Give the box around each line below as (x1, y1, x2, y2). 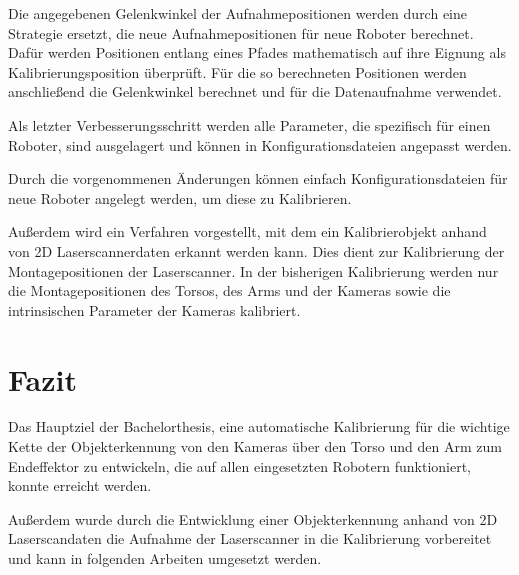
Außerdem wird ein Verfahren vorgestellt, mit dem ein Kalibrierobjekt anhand (8, 221, 487, 242)
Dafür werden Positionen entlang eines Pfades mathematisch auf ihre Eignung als (8, 42, 506, 63)
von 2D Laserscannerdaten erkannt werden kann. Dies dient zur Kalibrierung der (8, 240, 505, 261)
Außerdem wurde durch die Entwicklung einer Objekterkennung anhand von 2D (8, 508, 498, 529)
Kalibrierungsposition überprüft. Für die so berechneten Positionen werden (8, 61, 467, 82)
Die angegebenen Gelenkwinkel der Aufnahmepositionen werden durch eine (8, 3, 468, 23)
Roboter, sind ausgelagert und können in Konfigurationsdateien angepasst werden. (8, 134, 512, 155)
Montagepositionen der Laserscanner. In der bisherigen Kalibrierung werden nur (8, 260, 499, 281)
